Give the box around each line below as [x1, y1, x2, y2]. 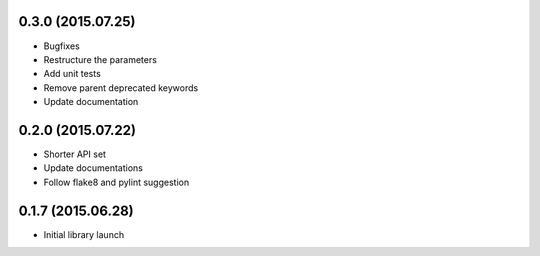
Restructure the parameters [43, 53, 157, 65]
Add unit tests [43, 68, 102, 80]
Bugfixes [43, 40, 80, 52]
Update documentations [43, 162, 144, 174]
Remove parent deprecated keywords [43, 81, 199, 94]
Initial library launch [43, 228, 125, 240]
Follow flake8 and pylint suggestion [43, 176, 190, 188]
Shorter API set [43, 148, 107, 160]
